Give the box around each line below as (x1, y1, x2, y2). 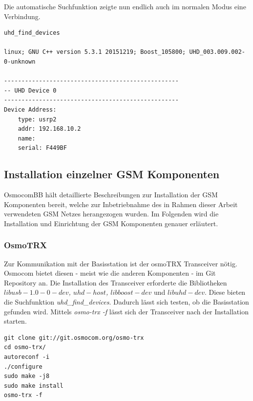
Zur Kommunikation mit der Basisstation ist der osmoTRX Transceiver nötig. (4, 258, 237, 268)
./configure (4, 363, 42, 370)
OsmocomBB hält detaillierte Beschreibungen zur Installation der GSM (4, 189, 218, 200)
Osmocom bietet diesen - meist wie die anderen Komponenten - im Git (4, 268, 216, 278)
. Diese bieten (205, 287, 246, 297)
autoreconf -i (4, 354, 50, 361)
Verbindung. (4, 11, 41, 21)
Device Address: (4, 106, 57, 113)
